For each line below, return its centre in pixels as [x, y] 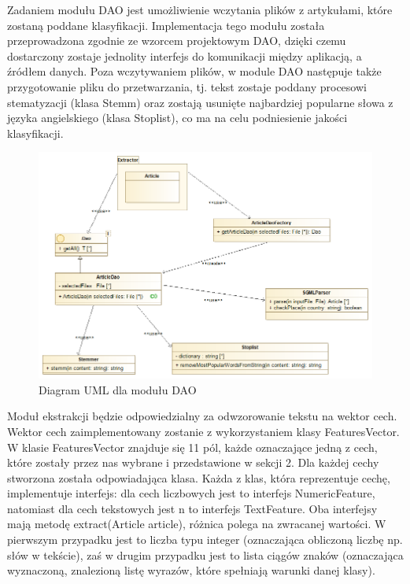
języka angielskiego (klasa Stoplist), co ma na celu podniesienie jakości [177, 118]
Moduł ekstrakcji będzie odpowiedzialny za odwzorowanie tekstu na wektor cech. [202, 416]
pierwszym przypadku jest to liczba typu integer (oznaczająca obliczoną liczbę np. [205, 540]
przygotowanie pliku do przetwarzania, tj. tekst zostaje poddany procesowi [187, 86]
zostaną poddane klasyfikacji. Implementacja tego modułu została [166, 25]
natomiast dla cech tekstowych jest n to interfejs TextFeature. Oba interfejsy [192, 508]
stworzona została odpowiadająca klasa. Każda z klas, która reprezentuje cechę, [199, 477]
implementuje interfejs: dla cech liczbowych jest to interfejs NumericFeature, [191, 493]
